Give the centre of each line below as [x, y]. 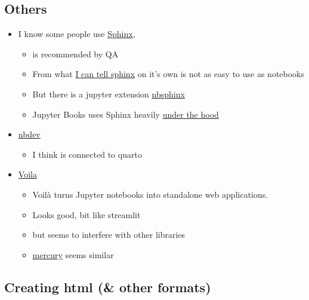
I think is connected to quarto [87, 154]
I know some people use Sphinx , [77, 34]
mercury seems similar [73, 254]
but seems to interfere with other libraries [109, 235]
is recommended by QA [75, 53]
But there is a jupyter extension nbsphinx [109, 94]
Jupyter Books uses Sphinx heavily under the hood [126, 114]
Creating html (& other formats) [108, 287]
